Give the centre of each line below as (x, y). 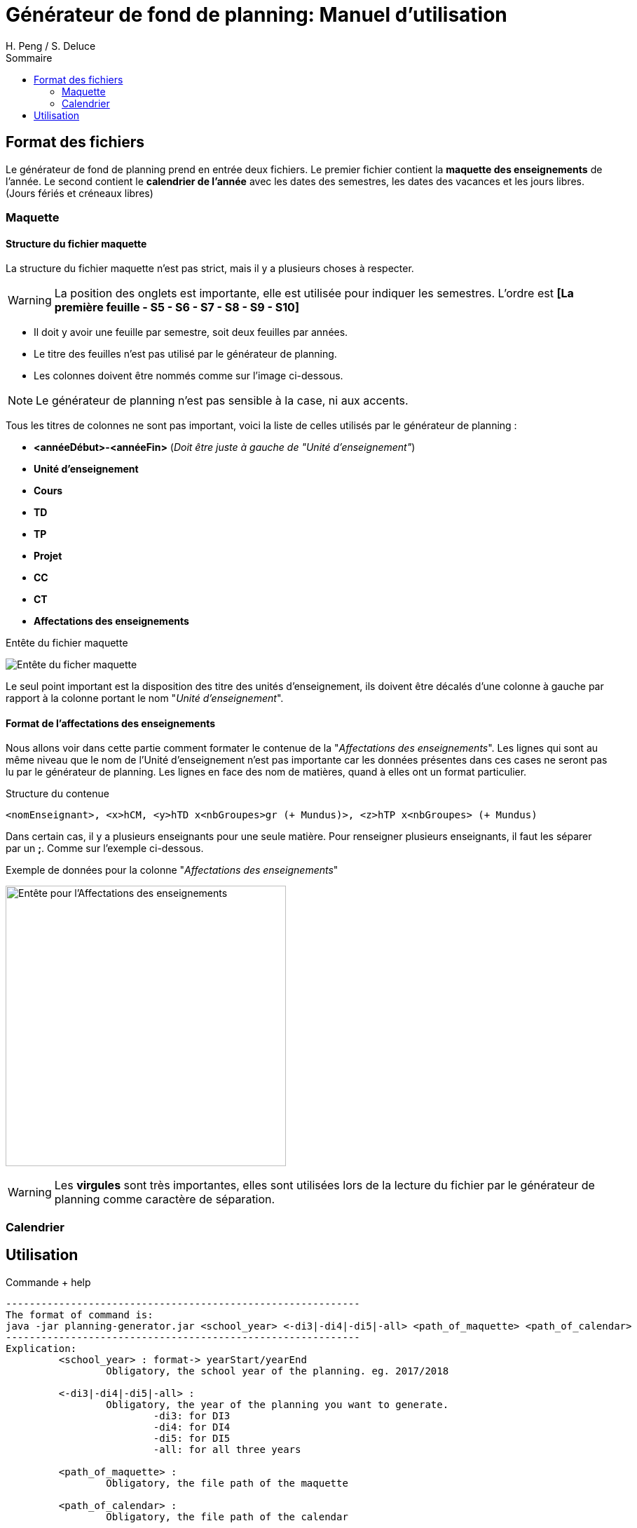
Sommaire (29, 58)
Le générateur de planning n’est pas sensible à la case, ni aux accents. (222, 401)
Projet (48, 556)
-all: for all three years (227, 1449)
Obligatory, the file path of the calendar (227, 1516)
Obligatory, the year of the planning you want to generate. (278, 1404)
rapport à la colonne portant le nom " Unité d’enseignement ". (145, 698)
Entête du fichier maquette (67, 643)
